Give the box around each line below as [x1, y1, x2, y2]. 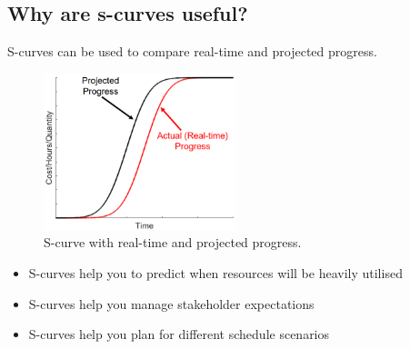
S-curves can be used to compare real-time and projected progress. [7, 42, 377, 61]
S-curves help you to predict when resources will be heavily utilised [28, 264, 403, 283]
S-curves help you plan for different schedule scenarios [28, 324, 330, 344]
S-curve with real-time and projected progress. [44, 233, 302, 252]
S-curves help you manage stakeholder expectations [28, 294, 315, 313]
